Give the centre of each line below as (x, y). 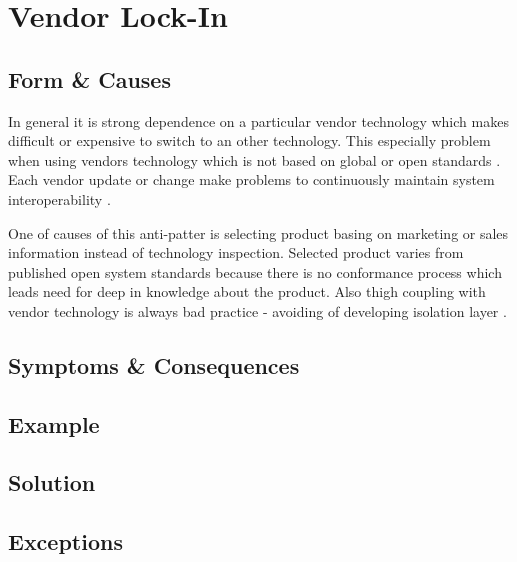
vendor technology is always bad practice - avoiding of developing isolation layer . (257, 310)
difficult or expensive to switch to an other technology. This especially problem (249, 140)
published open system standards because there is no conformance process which (255, 271)
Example (54, 423)
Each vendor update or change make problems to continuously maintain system (251, 179)
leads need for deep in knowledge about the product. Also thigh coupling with (247, 291)
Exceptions (65, 541)
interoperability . (59, 198)
